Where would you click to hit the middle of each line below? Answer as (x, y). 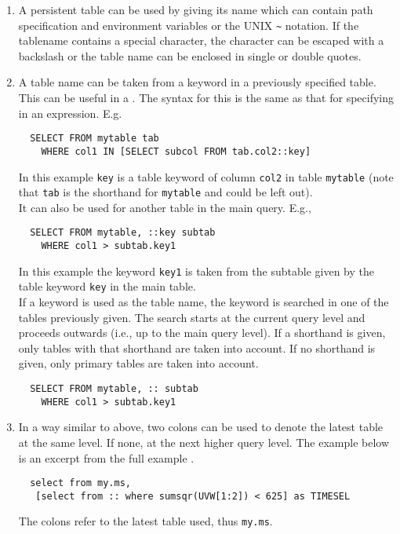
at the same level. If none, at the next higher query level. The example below (204, 442)
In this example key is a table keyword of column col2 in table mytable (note (206, 176)
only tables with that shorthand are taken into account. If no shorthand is (197, 347)
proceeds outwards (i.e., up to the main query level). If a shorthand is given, (202, 333)
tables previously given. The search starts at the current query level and (192, 317)
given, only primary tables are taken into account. (138, 363)
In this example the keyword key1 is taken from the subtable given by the (196, 271)
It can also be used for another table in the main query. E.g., (165, 207)
